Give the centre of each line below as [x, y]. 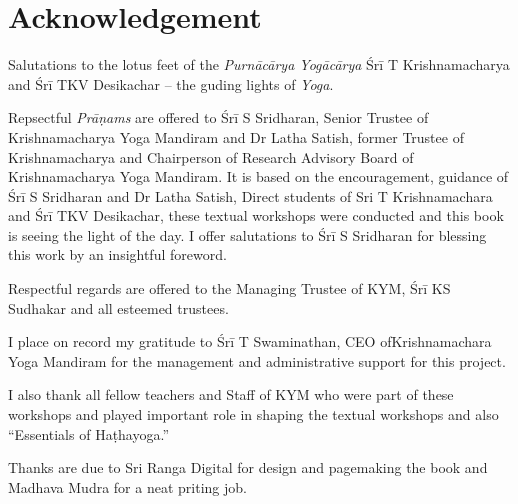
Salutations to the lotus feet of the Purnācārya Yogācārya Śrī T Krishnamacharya [259, 64]
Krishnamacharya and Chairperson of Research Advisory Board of [211, 156]
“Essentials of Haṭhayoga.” [89, 433]
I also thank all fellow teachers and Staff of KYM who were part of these [231, 394]
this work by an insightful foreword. [117, 254]
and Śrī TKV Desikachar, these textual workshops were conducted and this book [256, 215]
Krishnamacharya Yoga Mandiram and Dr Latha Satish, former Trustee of [236, 136]
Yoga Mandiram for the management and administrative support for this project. [257, 360]
